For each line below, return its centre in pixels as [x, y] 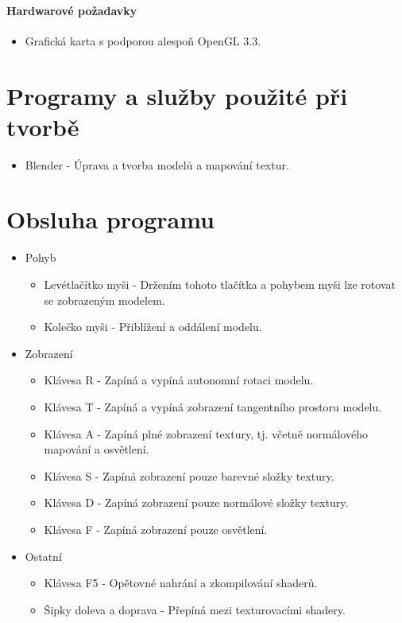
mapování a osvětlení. [97, 449]
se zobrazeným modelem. [104, 300]
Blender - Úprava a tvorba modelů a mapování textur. [157, 164]
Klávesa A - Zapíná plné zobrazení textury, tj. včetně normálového [206, 433]
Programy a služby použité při [177, 95]
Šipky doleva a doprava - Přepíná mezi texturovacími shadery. [195, 609]
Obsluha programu [110, 219]
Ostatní [43, 556]
